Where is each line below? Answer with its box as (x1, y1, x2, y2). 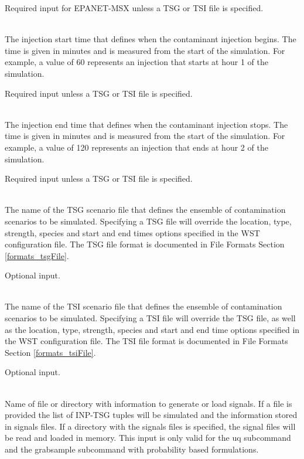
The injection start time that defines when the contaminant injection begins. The (5, 33, 296, 45)
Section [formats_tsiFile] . (5, 346, 96, 358)
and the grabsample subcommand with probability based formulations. (5, 443, 259, 455)
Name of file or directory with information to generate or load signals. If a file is (5, 397, 292, 409)
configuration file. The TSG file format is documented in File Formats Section (5, 238, 285, 250)
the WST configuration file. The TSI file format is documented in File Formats (5, 335, 288, 347)
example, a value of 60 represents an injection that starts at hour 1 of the (5, 56, 269, 68)
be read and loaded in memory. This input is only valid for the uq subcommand (5, 431, 291, 444)
